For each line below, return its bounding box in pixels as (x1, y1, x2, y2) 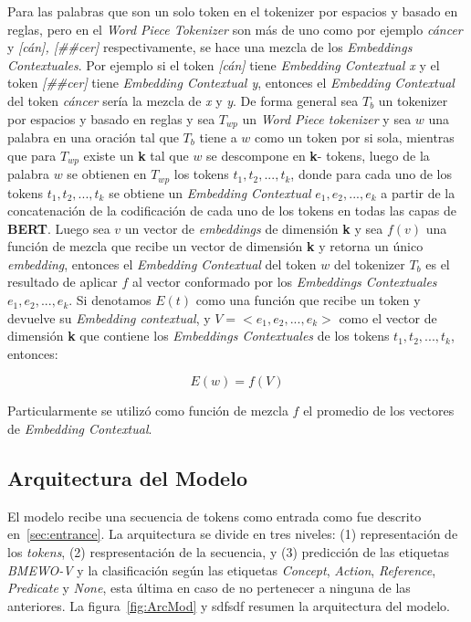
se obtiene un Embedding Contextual (109, 183, 311, 202)
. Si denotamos (68, 290, 152, 310)
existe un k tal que (83, 145, 189, 164)
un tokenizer (378, 90, 448, 110)
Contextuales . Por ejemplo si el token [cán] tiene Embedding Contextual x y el (7, 55, 440, 74)
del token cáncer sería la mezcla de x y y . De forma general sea (7, 90, 359, 110)
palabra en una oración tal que (7, 128, 179, 147)
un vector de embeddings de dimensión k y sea (124, 218, 383, 237)
